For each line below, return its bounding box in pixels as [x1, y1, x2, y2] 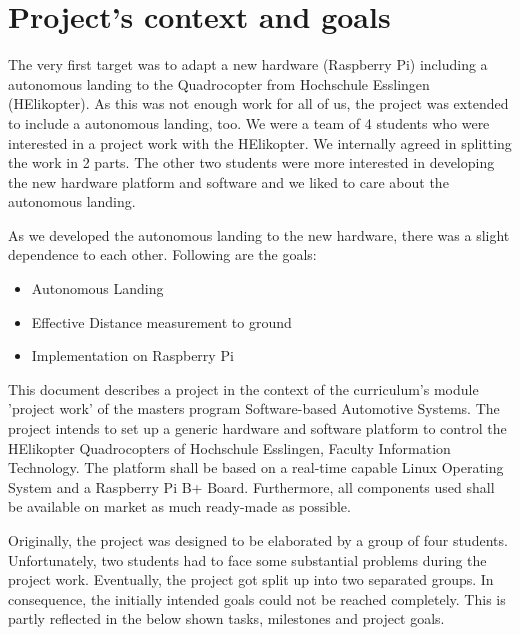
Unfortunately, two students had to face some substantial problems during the [8, 549, 487, 570]
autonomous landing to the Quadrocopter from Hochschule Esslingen [8, 73, 430, 94]
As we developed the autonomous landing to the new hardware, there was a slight [8, 224, 510, 245]
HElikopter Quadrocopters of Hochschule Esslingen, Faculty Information [8, 437, 451, 458]
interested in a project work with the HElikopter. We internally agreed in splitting [8, 132, 512, 153]
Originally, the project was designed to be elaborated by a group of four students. [8, 530, 508, 550]
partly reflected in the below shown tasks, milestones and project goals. [8, 608, 445, 629]
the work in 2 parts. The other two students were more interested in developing [8, 152, 495, 173]
